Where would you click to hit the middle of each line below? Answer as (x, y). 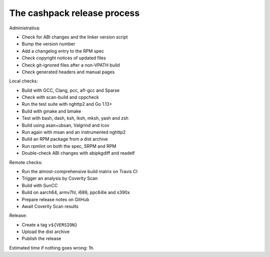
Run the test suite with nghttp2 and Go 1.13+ (67, 104)
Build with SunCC (40, 185)
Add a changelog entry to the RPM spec (63, 51)
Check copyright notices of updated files (64, 58)
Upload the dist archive (46, 232)
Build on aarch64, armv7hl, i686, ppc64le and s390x (76, 193)
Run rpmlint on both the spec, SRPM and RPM (69, 146)
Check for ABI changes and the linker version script (75, 37)
